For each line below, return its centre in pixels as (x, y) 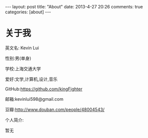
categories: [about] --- (28, 12)
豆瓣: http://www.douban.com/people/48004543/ (55, 110)
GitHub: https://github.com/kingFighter (44, 89)
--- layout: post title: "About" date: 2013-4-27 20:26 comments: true (74, 7)
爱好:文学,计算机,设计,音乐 (31, 79)
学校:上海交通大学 (23, 69)
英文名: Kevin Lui (22, 48)
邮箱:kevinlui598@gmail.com (34, 99)
